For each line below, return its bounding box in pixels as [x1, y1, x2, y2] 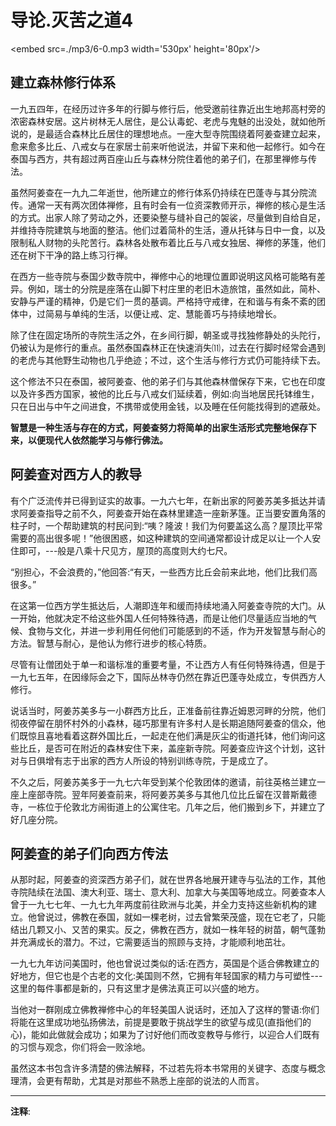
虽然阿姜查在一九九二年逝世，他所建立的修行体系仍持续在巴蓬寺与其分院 [10, 186, 308, 198]
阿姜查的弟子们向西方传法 [10, 845, 168, 862]
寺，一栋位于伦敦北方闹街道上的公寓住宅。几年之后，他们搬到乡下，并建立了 [10, 801, 326, 813]
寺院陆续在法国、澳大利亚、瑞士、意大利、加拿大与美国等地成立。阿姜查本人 [10, 886, 326, 898]
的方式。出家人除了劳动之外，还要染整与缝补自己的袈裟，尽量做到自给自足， [10, 211, 326, 223]
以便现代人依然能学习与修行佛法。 [27, 434, 168, 446]
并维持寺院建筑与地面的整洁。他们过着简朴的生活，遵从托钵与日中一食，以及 [10, 224, 326, 236]
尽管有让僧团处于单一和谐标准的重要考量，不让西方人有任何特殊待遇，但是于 [10, 658, 326, 670]
